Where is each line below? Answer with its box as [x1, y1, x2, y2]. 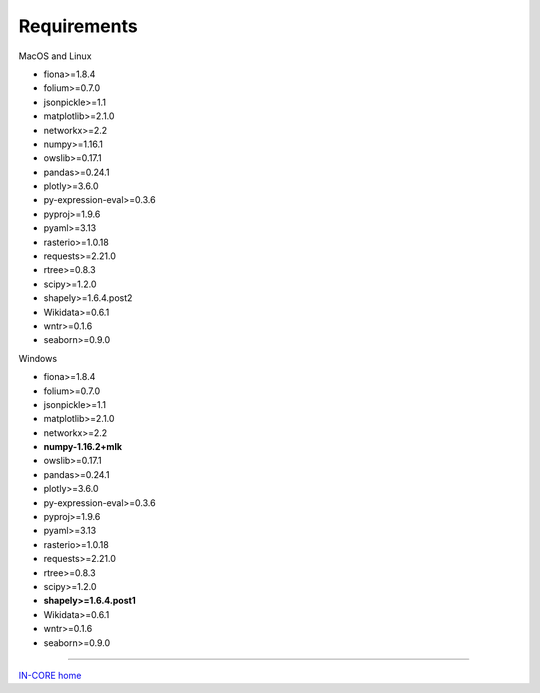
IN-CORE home [18, 669, 82, 681]
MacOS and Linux [18, 50, 92, 62]
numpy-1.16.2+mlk [43, 441, 123, 453]
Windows [18, 352, 58, 364]
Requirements [18, 15, 139, 37]
